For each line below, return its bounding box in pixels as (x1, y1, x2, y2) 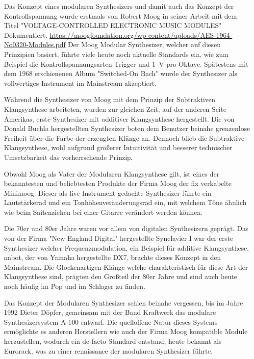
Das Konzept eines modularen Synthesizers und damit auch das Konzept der (4, 1, 234, 11)
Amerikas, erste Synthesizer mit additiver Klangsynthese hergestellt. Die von (4, 113, 235, 124)
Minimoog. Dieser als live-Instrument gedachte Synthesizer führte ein (4, 187, 211, 198)
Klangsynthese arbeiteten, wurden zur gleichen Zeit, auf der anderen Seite (4, 103, 227, 114)
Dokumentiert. (4, 29, 48, 40)
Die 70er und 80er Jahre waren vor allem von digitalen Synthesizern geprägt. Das (4, 223, 249, 233)
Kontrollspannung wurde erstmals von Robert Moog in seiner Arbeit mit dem (4, 10, 237, 21)
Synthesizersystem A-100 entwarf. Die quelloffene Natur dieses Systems (4, 316, 218, 327)
